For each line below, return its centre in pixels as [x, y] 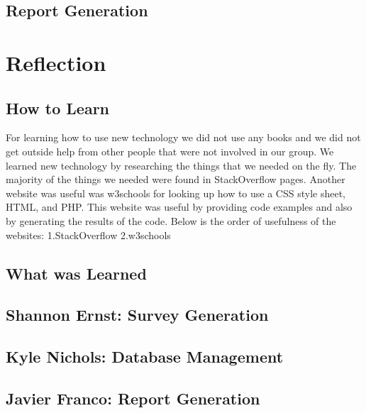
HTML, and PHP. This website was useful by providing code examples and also [179, 207]
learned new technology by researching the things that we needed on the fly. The [181, 165]
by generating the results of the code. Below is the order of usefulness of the [171, 220]
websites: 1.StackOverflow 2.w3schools [88, 235]
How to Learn [58, 108]
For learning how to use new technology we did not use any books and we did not [183, 137]
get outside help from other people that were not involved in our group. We [170, 151]
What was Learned [76, 273]
